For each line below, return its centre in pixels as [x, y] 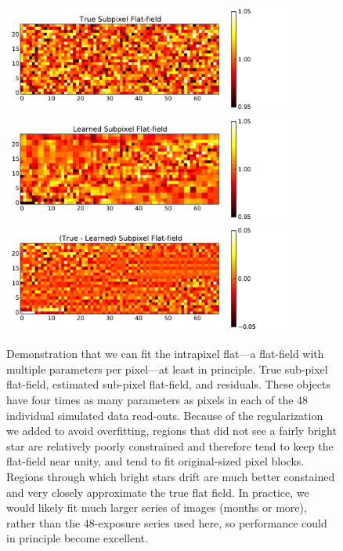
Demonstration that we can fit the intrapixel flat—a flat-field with [165, 354]
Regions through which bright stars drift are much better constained [171, 476]
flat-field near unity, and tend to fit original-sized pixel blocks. [155, 461]
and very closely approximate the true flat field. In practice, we [158, 492]
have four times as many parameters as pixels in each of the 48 [157, 399]
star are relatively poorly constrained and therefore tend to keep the [170, 445]
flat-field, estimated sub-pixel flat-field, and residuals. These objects [168, 384]
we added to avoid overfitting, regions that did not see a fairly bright [171, 431]
